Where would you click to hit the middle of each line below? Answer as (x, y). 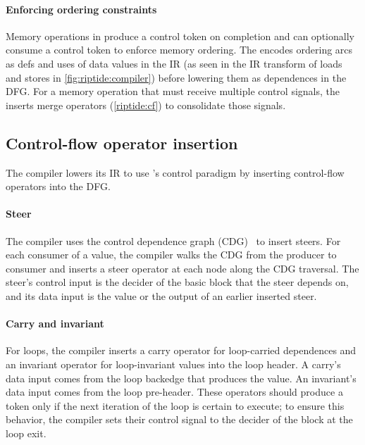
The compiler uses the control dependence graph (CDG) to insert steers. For (173, 240)
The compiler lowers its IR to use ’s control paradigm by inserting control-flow (175, 172)
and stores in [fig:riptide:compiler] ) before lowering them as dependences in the (176, 77)
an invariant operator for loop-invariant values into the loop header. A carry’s (173, 364)
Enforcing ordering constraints (81, 9)
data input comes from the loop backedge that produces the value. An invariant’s (181, 378)
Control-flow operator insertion (122, 143)
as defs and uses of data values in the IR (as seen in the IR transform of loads (174, 63)
